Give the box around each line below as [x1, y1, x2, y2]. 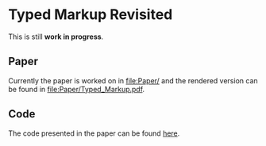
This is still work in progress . [8, 32, 104, 41]
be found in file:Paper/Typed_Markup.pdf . [8, 84, 145, 94]
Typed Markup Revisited [8, 6, 173, 24]
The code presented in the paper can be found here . [8, 129, 180, 138]
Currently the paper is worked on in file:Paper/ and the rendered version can [8, 75, 258, 85]
